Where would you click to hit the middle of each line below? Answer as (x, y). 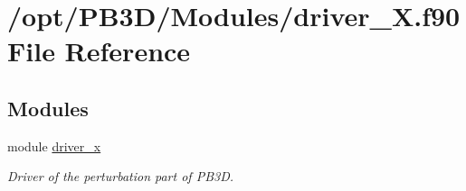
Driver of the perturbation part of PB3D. (121, 176)
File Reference (99, 51)
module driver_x (54, 146)
